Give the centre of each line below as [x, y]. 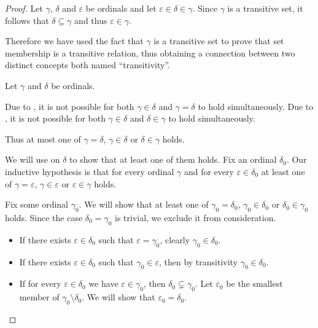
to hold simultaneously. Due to [256, 106]
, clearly [175, 239]
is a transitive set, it [265, 8]
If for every [40, 283]
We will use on [33, 159]
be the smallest [254, 283]
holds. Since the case [44, 217]
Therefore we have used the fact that [74, 41]
